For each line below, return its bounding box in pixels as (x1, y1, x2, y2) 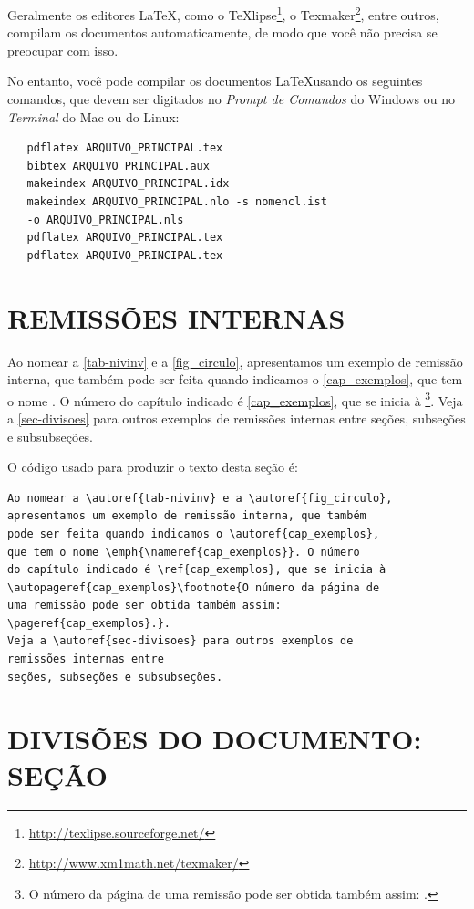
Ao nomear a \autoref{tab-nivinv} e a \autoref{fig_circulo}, (7, 491, 393, 505)
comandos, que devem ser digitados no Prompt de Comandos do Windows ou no (7, 89, 455, 109)
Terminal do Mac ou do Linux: (7, 107, 180, 126)
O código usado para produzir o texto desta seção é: (7, 457, 298, 476)
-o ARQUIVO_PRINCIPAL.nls (26, 213, 184, 226)
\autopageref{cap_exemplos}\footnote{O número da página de (7, 580, 380, 594)
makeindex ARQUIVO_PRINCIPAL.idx (26, 177, 230, 191)
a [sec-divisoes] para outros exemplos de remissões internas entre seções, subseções (7, 408, 466, 427)
